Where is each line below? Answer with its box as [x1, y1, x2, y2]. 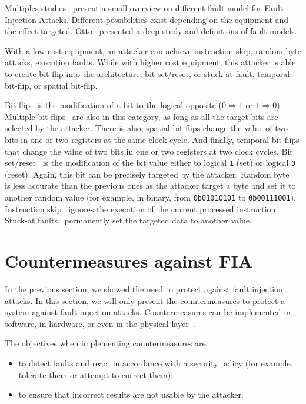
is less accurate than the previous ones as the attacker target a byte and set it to [5, 179, 296, 192]
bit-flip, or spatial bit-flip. [5, 79, 98, 91]
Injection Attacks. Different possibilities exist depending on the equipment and [5, 13, 289, 25]
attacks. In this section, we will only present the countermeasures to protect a [5, 294, 285, 306]
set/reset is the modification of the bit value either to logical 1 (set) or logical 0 [5, 156, 296, 169]
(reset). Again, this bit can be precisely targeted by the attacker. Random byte [5, 168, 290, 180]
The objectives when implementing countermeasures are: [5, 337, 208, 349]
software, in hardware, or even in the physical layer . [5, 317, 195, 329]
